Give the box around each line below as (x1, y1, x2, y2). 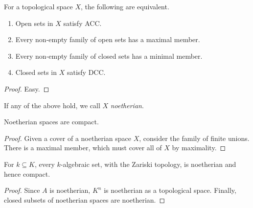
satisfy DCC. (67, 67, 106, 77)
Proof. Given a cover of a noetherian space (4, 133, 131, 143)
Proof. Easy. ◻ (4, 83, 49, 93)
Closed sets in (15, 67, 57, 77)
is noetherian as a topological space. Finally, (104, 185, 236, 195)
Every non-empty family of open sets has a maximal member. (15, 34, 200, 45)
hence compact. (4, 168, 50, 179)
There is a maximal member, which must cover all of (4, 142, 162, 153)
